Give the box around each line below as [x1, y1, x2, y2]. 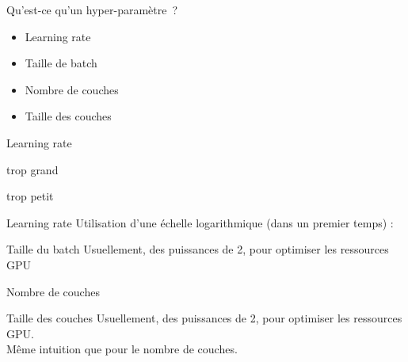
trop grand [6, 161, 59, 177]
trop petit [6, 188, 54, 204]
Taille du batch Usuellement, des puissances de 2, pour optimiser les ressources [6, 241, 389, 257]
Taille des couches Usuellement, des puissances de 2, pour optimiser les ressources [6, 310, 402, 326]
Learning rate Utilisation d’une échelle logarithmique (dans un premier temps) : [6, 214, 394, 231]
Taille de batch [25, 55, 97, 71]
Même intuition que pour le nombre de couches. [6, 341, 238, 357]
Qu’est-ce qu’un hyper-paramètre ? [6, 2, 178, 17]
